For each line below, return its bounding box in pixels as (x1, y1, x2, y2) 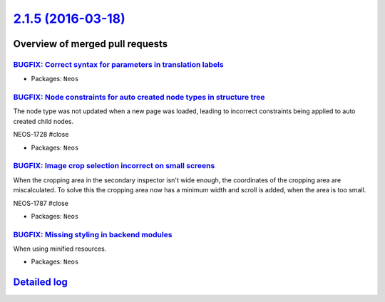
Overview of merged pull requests (13, 38, 168, 50)
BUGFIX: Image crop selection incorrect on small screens (13, 161, 215, 171)
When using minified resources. (13, 244, 107, 253)
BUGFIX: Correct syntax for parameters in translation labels (13, 59, 224, 69)
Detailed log (13, 276, 68, 288)
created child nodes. (13, 117, 74, 125)
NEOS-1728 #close (13, 130, 69, 139)
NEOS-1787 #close (13, 199, 69, 207)
